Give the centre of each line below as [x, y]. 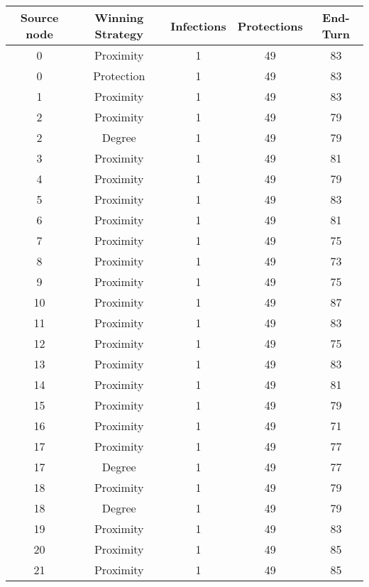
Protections [270, 26]
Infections [198, 26]
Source [39, 17]
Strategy [119, 34]
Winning [119, 17]
